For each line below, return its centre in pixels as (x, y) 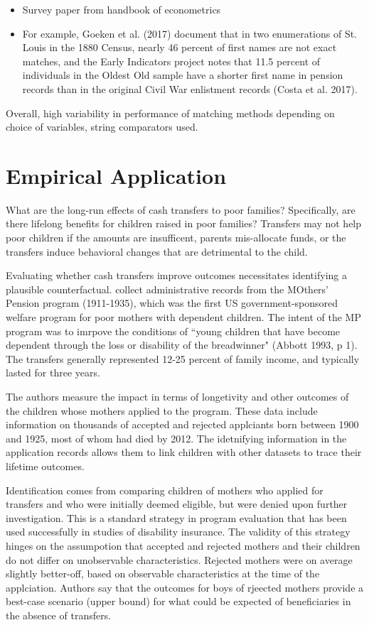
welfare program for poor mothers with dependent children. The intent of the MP (183, 317)
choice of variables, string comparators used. (102, 127)
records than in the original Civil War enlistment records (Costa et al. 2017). (190, 88)
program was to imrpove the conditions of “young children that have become (173, 331)
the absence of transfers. (59, 615)
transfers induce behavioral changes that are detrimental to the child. (157, 251)
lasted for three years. (53, 373)
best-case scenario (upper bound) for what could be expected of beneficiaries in (178, 601)
